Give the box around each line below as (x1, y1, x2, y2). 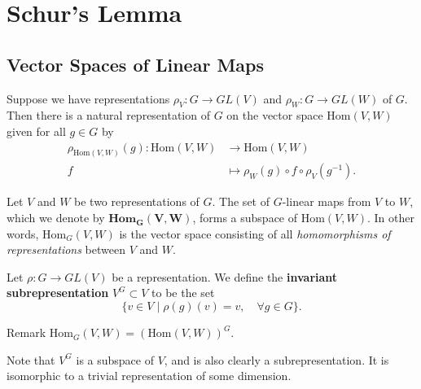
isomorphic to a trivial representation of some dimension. (7, 367, 292, 384)
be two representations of (74, 193, 200, 210)
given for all (7, 122, 66, 139)
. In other (366, 209, 414, 226)
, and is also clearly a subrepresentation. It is (164, 351, 389, 368)
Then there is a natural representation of (7, 107, 210, 124)
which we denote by (7, 209, 105, 226)
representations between (7, 241, 125, 258)
